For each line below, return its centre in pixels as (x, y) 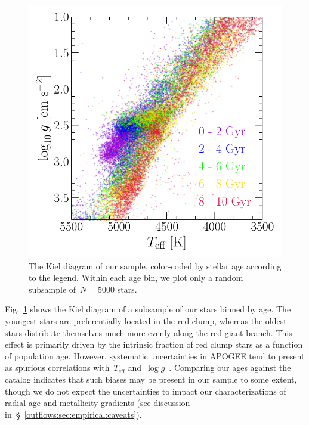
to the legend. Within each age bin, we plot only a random (136, 277)
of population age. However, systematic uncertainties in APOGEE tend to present (155, 356)
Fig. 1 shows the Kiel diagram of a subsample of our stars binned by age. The (148, 309)
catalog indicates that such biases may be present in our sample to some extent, (151, 379)
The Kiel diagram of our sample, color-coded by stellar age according (155, 266)
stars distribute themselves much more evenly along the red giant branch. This (149, 332)
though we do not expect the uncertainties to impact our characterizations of (146, 391)
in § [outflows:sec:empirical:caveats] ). (73, 414)
